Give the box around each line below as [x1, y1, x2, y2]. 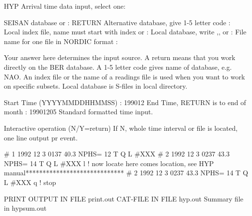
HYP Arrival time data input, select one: [4, 1, 126, 11]
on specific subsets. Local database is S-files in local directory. [4, 81, 188, 91]
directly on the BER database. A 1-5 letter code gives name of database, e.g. [4, 62, 232, 72]
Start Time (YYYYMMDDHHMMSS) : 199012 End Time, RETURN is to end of [4, 97, 246, 107]
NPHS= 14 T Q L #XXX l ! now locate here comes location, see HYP [4, 158, 214, 168]
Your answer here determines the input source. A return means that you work [4, 52, 236, 62]
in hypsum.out [4, 203, 47, 213]
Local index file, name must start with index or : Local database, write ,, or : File [4, 27, 247, 37]
